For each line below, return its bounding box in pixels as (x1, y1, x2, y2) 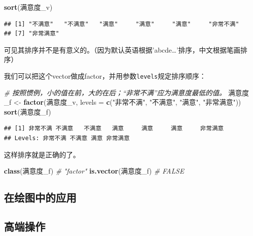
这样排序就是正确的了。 (4, 149, 80, 159)
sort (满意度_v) (4, 2, 53, 12)
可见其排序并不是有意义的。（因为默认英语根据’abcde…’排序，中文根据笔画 (4, 44, 241, 55)
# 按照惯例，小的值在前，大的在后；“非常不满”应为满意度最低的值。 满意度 (4, 87, 249, 97)
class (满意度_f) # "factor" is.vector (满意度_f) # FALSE (4, 166, 184, 176)
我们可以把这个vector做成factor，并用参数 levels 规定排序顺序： (4, 70, 206, 81)
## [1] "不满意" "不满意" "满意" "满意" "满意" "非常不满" (4, 20, 239, 28)
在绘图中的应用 (4, 190, 76, 205)
